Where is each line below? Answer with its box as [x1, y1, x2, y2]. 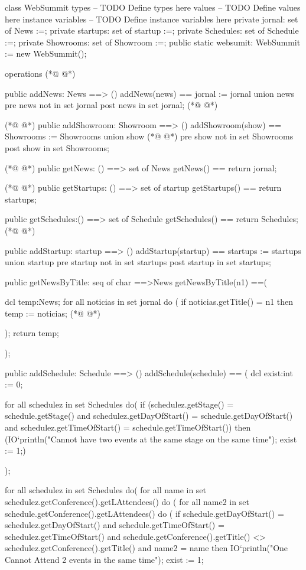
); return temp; [5, 327, 59, 339]
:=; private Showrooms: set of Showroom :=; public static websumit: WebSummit [5, 35, 301, 48]
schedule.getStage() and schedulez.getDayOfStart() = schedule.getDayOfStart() [5, 409, 293, 422]
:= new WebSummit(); [5, 47, 87, 60]
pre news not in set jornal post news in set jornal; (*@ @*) [5, 99, 218, 111]
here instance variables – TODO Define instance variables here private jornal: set [5, 12, 298, 25]
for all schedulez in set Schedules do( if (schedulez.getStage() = [5, 398, 234, 410]
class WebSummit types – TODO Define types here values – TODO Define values [5, 1, 301, 13]
